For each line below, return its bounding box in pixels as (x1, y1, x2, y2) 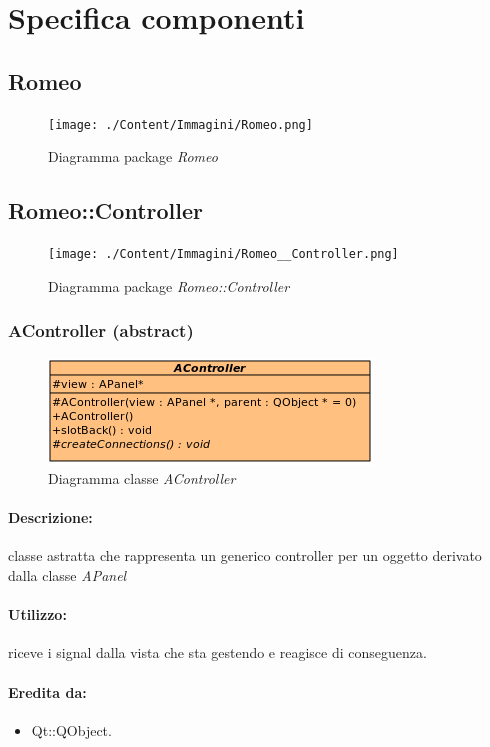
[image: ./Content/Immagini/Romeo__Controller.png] (48, 247, 399, 262)
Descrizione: (8, 507, 93, 528)
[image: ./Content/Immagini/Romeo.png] (48, 117, 313, 132)
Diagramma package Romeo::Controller (48, 275, 290, 296)
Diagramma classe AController (48, 468, 236, 489)
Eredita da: (8, 681, 87, 702)
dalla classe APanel (8, 565, 127, 586)
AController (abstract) (8, 318, 194, 343)
